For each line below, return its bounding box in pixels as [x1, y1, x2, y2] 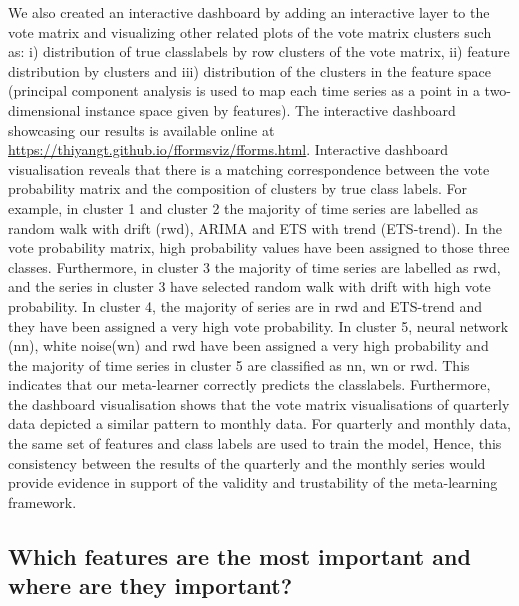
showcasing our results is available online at [8, 119, 275, 140]
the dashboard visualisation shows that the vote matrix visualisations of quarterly [8, 393, 510, 414]
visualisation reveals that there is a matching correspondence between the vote [8, 158, 490, 179]
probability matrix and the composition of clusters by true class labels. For [8, 178, 467, 199]
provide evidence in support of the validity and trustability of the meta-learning [8, 472, 498, 493]
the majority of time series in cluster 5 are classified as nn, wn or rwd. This [8, 354, 470, 375]
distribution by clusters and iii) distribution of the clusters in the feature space [8, 60, 491, 81]
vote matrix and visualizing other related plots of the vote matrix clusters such [8, 21, 492, 42]
